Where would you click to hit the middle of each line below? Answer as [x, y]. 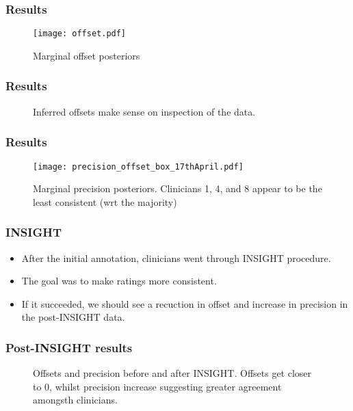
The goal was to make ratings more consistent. [119, 281]
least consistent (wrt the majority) [105, 201]
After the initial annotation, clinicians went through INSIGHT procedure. [176, 257]
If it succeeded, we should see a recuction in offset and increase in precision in [185, 303]
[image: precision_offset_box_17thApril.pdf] [138, 167]
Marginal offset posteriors [87, 55]
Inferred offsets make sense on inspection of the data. [144, 111]
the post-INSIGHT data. [73, 317]
